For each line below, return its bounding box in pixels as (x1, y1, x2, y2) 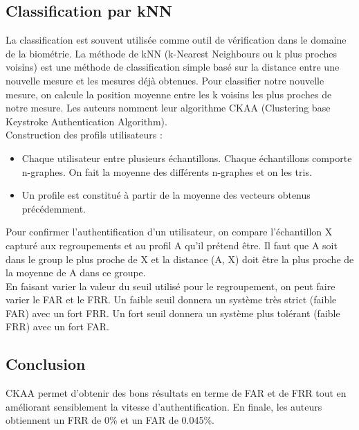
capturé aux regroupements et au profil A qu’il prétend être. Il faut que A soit (6, 238, 338, 252)
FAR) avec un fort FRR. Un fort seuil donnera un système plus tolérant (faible (6, 305, 340, 320)
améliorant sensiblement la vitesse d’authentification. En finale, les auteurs (6, 399, 322, 413)
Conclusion (6, 353, 86, 375)
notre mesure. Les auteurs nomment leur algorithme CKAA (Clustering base (6, 100, 331, 115)
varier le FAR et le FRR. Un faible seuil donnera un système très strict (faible (6, 292, 337, 307)
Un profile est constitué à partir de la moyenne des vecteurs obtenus (21, 188, 311, 202)
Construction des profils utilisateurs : (6, 127, 163, 142)
